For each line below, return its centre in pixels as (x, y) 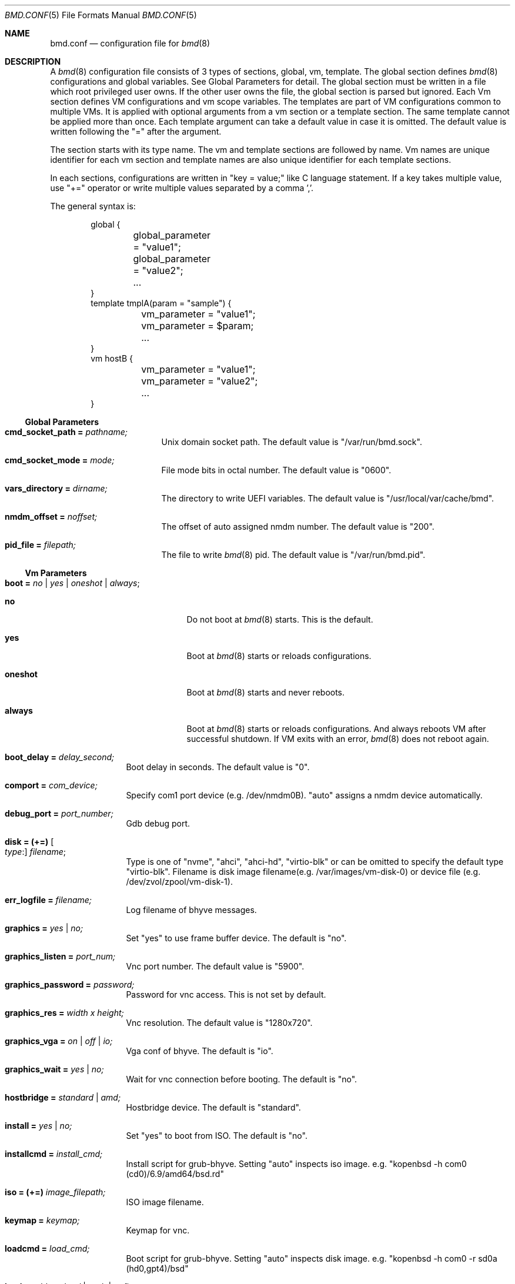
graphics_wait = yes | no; (54, 1069)
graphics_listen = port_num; (60, 956)
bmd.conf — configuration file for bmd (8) (130, 43)
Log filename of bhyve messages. (191, 910)
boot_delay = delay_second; (60, 757)
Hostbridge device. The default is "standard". (213, 1107)
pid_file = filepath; (41, 545)
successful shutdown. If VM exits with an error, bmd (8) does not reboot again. (338, 739)
